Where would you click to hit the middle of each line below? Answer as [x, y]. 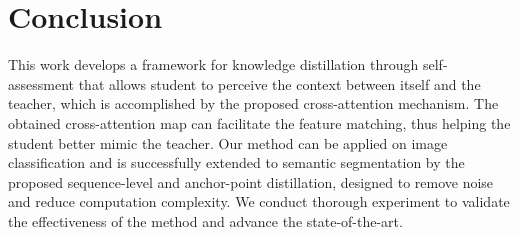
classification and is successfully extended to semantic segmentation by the [236, 162]
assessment [41, 83]
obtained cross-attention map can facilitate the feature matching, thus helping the [259, 122]
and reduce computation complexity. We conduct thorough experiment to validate [259, 201]
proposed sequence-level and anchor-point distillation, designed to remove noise [251, 181]
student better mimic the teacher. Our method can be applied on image [228, 142]
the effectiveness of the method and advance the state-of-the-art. [205, 220]
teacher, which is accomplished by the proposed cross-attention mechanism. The [253, 103]
